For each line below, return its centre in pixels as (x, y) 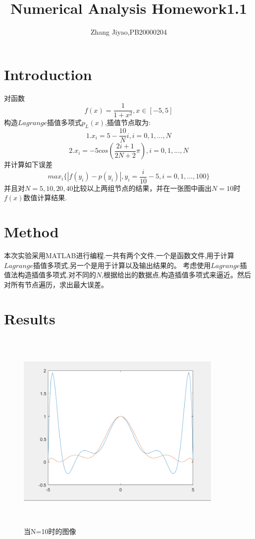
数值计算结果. (45, 198)
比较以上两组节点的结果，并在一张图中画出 (142, 188)
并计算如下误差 (28, 164)
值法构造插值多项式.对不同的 (50, 275)
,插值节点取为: (127, 122)
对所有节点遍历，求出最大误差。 (56, 284)
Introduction (48, 74)
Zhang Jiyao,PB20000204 (129, 32)
